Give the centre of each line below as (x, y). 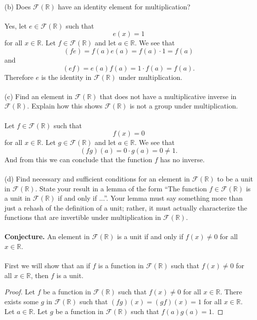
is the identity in (66, 77)
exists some (22, 302)
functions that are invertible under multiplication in (83, 217)
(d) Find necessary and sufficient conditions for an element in (97, 178)
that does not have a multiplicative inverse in (168, 96)
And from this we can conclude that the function (78, 159)
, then (40, 275)
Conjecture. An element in (47, 236)
